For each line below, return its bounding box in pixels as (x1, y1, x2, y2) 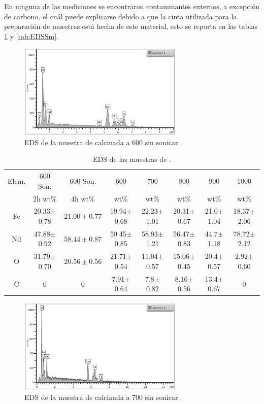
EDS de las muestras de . (93, 154, 171, 164)
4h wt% (71, 193, 95, 204)
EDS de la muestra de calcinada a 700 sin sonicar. (24, 391, 180, 402)
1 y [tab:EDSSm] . (4, 30, 58, 41)
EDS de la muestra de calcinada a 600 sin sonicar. (24, 137, 180, 147)
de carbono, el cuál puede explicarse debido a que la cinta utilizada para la (4, 11, 237, 21)
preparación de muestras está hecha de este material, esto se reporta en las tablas (4, 21, 257, 31)
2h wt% (32, 193, 57, 204)
